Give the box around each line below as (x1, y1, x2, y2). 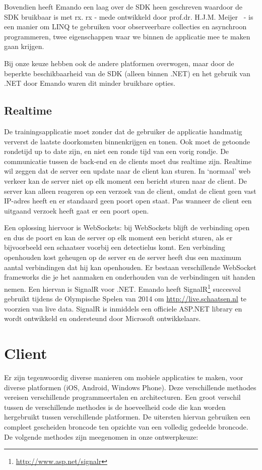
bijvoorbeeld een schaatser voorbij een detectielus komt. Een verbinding (4, 242, 225, 252)
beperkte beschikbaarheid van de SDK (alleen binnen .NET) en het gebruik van (4, 68, 250, 78)
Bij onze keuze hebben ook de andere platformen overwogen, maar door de (4, 58, 234, 68)
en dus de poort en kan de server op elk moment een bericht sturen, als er (4, 232, 233, 242)
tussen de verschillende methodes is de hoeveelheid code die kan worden (4, 401, 226, 412)
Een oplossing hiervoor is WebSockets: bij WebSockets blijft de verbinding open (4, 222, 250, 233)
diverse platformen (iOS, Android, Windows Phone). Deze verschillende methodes (4, 382, 256, 392)
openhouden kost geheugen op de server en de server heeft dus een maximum (4, 252, 241, 263)
